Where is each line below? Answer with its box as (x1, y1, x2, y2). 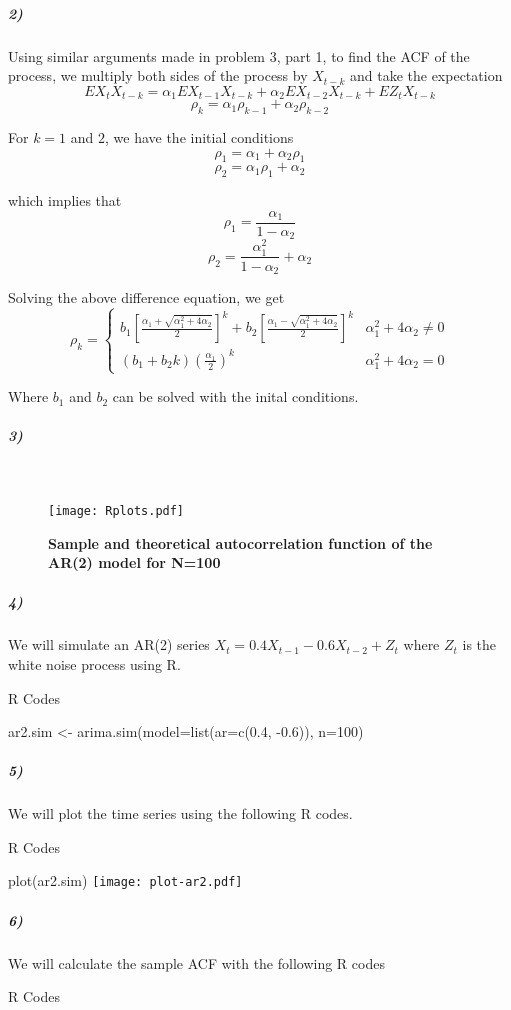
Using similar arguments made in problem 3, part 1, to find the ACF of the (8, 45, 470, 66)
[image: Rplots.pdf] (48, 503, 185, 518)
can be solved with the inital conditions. (112, 386, 359, 407)
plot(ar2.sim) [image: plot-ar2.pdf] (8, 870, 243, 891)
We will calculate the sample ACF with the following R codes (8, 952, 385, 973)
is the (462, 634, 497, 655)
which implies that (8, 190, 122, 211)
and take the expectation (349, 65, 503, 86)
